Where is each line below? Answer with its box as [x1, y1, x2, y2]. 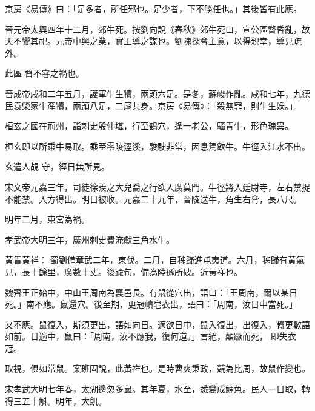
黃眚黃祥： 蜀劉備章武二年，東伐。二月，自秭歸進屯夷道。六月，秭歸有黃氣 [5, 253, 305, 266]
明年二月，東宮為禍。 [5, 213, 90, 226]
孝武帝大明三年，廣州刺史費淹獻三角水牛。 [5, 233, 174, 246]
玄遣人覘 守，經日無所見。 [5, 160, 110, 173]
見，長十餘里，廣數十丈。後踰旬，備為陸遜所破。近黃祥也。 [5, 265, 242, 278]
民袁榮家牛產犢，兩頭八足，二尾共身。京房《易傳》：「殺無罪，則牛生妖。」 [5, 99, 297, 112]
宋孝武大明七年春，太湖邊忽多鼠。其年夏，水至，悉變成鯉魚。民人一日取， [5, 383, 302, 395]
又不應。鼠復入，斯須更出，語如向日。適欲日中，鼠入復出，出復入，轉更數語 [5, 318, 310, 330]
